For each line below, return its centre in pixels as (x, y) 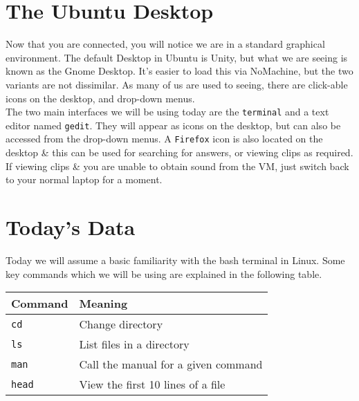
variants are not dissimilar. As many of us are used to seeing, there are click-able (177, 84)
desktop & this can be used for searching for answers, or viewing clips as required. (179, 152)
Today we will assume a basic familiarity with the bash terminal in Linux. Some (175, 260)
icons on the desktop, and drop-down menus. (100, 98)
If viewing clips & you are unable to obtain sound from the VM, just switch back (177, 166)
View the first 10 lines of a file (152, 384)
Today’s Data (71, 227)
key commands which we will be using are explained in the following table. (164, 273)
